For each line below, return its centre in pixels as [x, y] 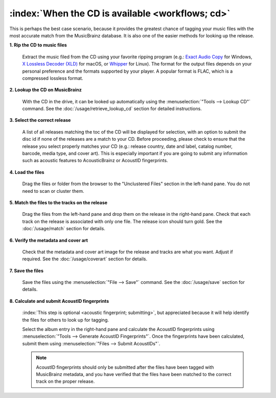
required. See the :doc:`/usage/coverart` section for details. [85, 259]
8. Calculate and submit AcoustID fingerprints [59, 301]
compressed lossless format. [53, 78]
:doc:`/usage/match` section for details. [64, 229]
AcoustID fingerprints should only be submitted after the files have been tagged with [125, 367]
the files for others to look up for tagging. [66, 320]
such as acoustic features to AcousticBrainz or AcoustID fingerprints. [95, 161]
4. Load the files [27, 172]
